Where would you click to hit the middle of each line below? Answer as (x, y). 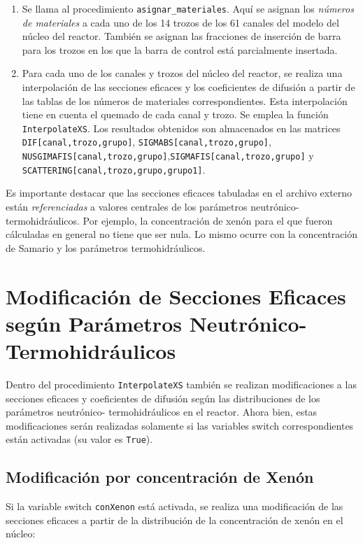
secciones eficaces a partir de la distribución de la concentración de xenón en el (175, 520)
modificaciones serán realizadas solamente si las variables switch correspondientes (180, 425)
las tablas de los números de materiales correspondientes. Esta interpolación (185, 100)
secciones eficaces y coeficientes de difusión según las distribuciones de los (163, 398)
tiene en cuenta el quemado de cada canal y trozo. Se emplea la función (175, 114)
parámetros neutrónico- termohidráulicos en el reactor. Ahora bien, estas (162, 412)
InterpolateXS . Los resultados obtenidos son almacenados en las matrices (181, 128)
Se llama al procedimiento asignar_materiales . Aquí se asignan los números (188, 8)
